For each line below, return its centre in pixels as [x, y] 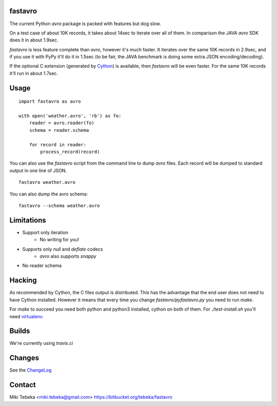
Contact [23, 385]
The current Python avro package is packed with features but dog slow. [85, 24]
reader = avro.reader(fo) [62, 123]
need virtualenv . [26, 316]
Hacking [23, 281]
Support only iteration [45, 232]
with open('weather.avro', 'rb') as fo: [70, 116]
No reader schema [42, 266]
